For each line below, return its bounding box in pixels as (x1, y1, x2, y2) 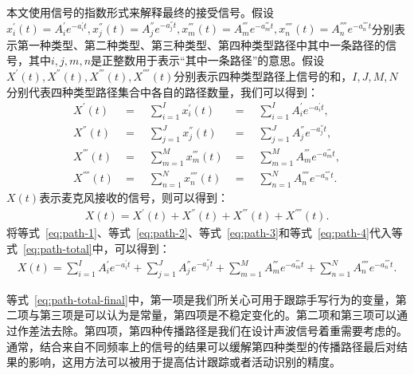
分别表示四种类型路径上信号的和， (174, 67, 353, 84)
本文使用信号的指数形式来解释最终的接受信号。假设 (6, 4, 274, 20)
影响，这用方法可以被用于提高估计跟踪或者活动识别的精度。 (28, 353, 341, 370)
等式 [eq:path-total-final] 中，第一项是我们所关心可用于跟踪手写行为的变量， (6, 290, 396, 307)
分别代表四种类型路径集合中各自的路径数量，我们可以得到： (6, 83, 318, 100)
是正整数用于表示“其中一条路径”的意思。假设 (91, 52, 325, 69)
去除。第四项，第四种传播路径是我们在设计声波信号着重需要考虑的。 (50, 322, 408, 338)
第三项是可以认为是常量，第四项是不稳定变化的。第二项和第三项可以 (39, 306, 396, 323)
